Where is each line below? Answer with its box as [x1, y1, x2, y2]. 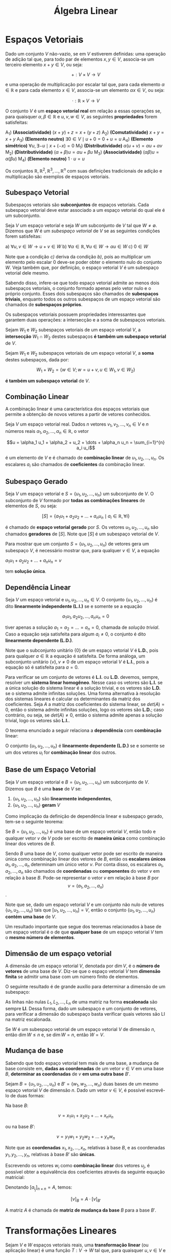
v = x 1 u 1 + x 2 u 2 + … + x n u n [58, 1113, 114, 1120]
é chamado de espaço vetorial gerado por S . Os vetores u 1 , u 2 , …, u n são [5, 524, 159, 531]
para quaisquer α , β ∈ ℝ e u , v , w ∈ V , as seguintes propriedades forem [5, 113, 157, 119]
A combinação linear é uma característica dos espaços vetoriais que [5, 406, 150, 412]
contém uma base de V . [5, 914, 57, 920]
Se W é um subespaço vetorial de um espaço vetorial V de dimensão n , [5, 1026, 156, 1032]
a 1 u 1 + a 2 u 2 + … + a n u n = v [5, 557, 62, 564]
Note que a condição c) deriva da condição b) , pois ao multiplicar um [5, 254, 151, 260]
